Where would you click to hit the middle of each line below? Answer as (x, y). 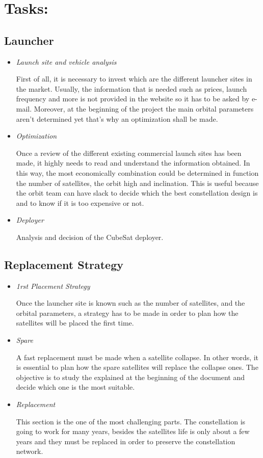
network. (30, 451)
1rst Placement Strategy (53, 286)
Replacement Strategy (64, 264)
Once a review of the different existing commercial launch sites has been (129, 153)
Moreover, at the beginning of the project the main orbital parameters (144, 108)
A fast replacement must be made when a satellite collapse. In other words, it (137, 357)
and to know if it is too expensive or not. (80, 203)
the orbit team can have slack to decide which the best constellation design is (137, 193)
